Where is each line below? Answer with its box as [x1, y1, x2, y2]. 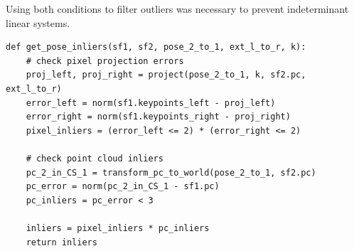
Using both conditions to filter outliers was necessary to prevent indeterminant [6, 1, 349, 16]
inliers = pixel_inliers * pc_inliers [26, 223, 210, 233]
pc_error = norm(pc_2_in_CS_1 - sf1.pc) [26, 181, 220, 192]
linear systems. [6, 15, 70, 30]
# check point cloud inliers [26, 153, 163, 164]
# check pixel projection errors [26, 55, 184, 66]
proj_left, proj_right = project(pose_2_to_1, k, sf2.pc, [26, 70, 306, 80]
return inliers [26, 237, 97, 247]
